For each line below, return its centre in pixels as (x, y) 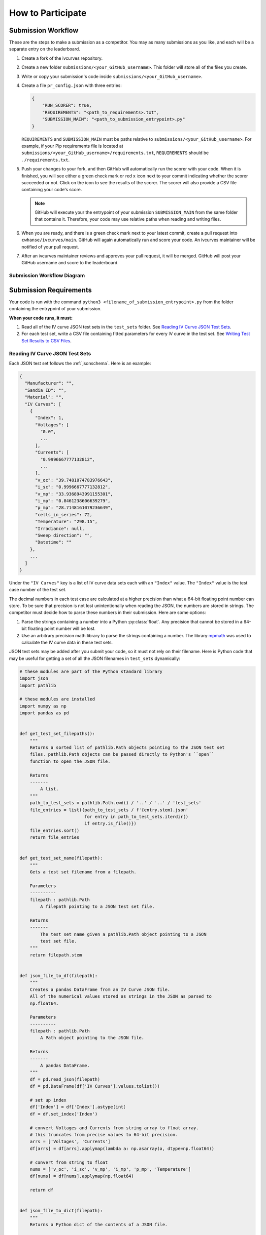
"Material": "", (44, 397)
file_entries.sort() (55, 830)
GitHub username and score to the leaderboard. (70, 263)
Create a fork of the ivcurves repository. (62, 58)
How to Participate (48, 13)
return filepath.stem (56, 955)
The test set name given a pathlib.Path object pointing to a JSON (123, 934)
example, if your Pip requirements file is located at (72, 146)
